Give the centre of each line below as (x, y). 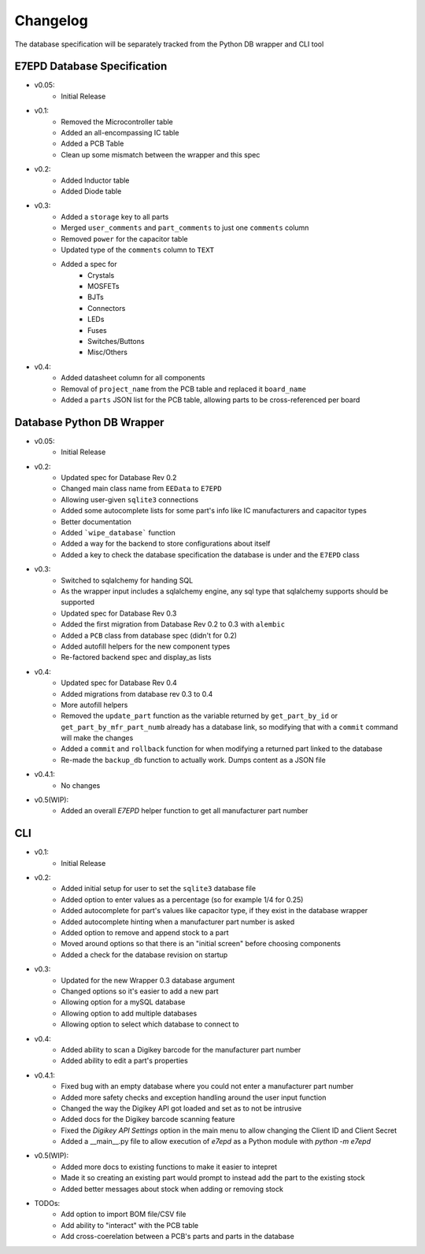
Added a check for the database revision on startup (144, 954)
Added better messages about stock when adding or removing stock (172, 1189)
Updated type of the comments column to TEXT (137, 250)
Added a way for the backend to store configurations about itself (166, 544)
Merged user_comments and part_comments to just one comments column (185, 227)
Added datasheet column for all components (133, 378)
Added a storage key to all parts (115, 216)
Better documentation (96, 522)
